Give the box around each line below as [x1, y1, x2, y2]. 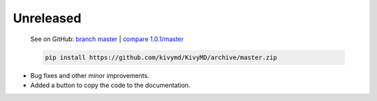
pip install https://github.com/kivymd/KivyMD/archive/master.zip [45, 53, 277, 61]
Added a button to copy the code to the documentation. [30, 81, 191, 89]
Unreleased [13, 10, 82, 26]
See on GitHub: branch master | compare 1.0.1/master [30, 35, 184, 43]
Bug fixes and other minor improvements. [30, 71, 149, 79]
